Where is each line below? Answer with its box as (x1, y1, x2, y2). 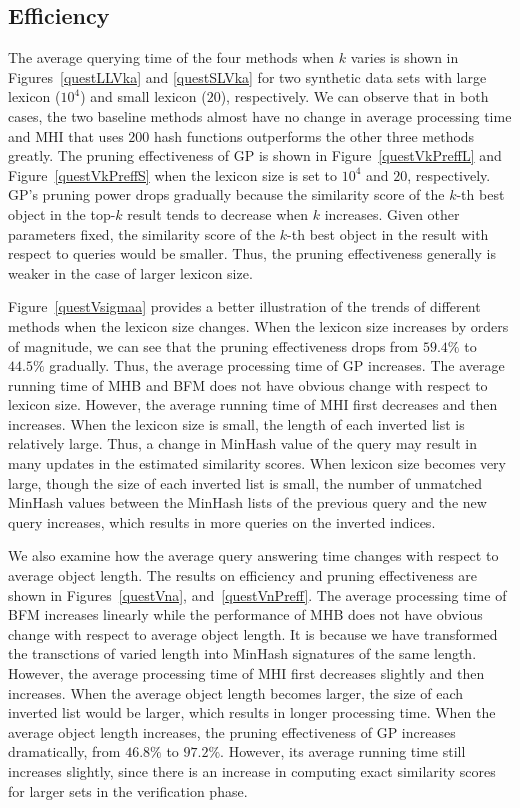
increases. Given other (324, 203, 460, 224)
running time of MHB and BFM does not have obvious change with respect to (8, 374, 488, 395)
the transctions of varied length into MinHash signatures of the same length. (8, 643, 477, 664)
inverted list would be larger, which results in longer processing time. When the (8, 702, 496, 723)
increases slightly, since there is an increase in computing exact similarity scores (8, 760, 496, 781)
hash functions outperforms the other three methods (153, 125, 475, 146)
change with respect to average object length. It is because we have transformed (8, 623, 498, 644)
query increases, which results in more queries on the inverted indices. (8, 511, 436, 532)
